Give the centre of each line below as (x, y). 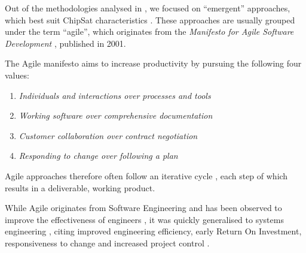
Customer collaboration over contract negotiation (108, 135)
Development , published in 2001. (65, 43)
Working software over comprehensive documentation (116, 115)
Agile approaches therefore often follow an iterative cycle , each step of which (146, 175)
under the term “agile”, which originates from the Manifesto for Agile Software (149, 31)
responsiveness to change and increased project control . (107, 243)
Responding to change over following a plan (98, 156)
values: (17, 75)
